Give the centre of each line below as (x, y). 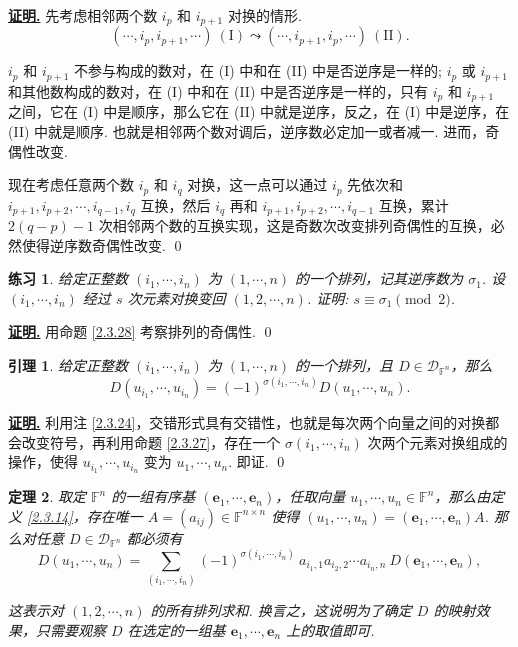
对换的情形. (264, 15)
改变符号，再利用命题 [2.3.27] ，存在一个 (151, 441)
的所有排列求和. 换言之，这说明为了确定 (281, 610)
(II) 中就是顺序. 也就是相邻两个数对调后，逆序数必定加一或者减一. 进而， (247, 130)
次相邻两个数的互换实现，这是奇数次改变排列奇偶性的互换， (294, 225)
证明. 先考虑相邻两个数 (83, 15)
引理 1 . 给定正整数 (68, 365)
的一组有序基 (153, 496)
